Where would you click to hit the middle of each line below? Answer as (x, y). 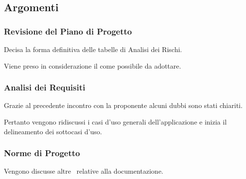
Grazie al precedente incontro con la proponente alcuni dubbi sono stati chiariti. (123, 105)
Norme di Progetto (42, 153)
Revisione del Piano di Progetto (68, 31)
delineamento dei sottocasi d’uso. (53, 131)
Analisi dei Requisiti (45, 87)
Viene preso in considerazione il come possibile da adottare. (93, 65)
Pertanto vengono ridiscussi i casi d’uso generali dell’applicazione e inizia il (115, 122)
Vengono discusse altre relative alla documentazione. (84, 171)
